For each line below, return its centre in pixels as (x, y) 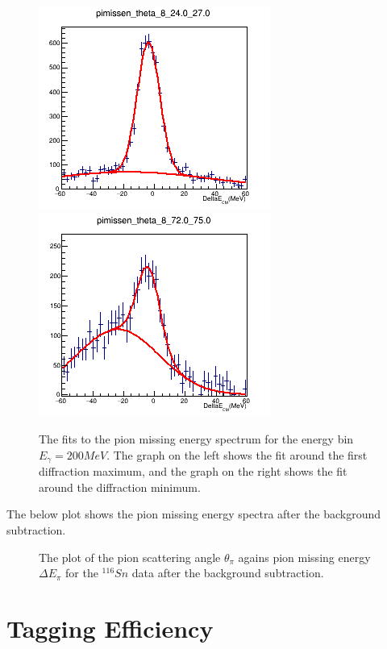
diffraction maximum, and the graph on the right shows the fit (193, 471)
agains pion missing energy (304, 557)
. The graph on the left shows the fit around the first (237, 454)
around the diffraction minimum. (120, 487)
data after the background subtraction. (228, 573)
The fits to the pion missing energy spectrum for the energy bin (196, 439)
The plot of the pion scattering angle (130, 557)
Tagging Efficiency (110, 628)
